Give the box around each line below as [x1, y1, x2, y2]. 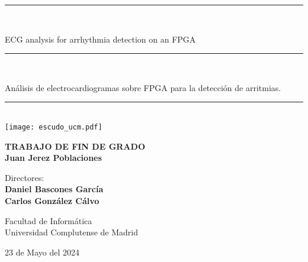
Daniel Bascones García [5, 183, 104, 195]
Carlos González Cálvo [5, 195, 100, 206]
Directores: [5, 171, 44, 183]
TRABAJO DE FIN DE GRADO [5, 140, 145, 152]
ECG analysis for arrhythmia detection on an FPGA [5, 33, 196, 45]
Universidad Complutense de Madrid [5, 226, 139, 238]
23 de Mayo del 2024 [5, 245, 79, 258]
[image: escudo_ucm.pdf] [5, 122, 102, 131]
